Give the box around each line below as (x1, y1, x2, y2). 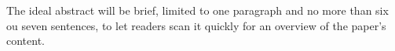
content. (6, 32, 45, 49)
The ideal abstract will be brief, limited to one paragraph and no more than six (6, 2, 389, 18)
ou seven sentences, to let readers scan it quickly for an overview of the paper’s (6, 17, 386, 33)
